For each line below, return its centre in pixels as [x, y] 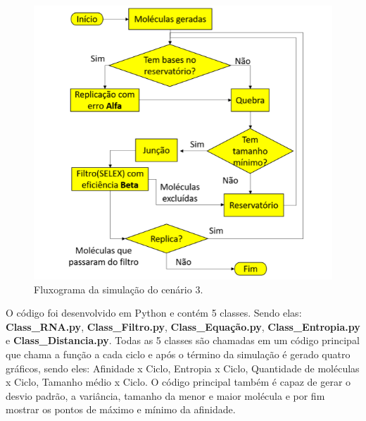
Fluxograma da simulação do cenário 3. [119, 289]
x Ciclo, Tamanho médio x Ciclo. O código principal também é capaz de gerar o [178, 382]
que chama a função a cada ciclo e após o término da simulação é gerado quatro [178, 354]
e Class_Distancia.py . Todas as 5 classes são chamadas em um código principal [183, 340]
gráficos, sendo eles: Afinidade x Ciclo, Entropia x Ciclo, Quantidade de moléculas [183, 368]
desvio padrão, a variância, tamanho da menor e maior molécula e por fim [165, 395]
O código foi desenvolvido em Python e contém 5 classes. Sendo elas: [154, 313]
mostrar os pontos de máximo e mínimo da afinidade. [121, 409]
